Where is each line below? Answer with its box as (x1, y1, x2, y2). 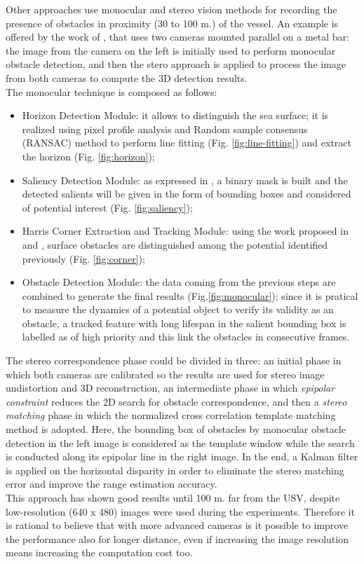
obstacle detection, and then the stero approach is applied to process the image (6, 57, 346, 71)
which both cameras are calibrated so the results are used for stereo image (6, 366, 325, 381)
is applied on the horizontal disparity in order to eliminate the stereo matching (6, 462, 344, 477)
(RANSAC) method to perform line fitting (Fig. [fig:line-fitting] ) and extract (22, 135, 351, 150)
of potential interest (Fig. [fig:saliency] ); (22, 200, 193, 214)
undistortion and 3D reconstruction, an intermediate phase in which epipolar (6, 380, 335, 395)
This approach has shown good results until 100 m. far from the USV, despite (6, 490, 340, 504)
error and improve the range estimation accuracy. (6, 476, 217, 491)
